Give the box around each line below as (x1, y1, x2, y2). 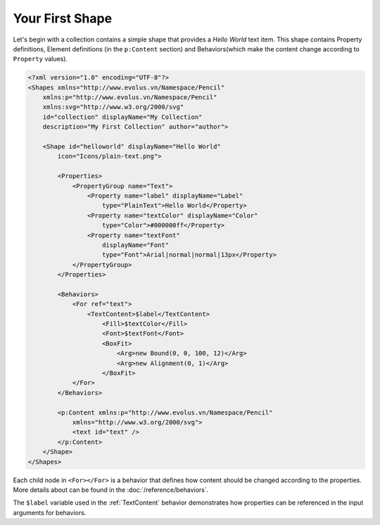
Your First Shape (13, 11, 113, 26)
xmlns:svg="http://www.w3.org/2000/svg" (42, 103, 184, 111)
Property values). (13, 55, 68, 63)
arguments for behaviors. (13, 508, 87, 517)
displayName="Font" (102, 241, 169, 249)
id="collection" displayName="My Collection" (42, 113, 203, 121)
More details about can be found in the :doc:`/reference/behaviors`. (13, 486, 209, 494)
